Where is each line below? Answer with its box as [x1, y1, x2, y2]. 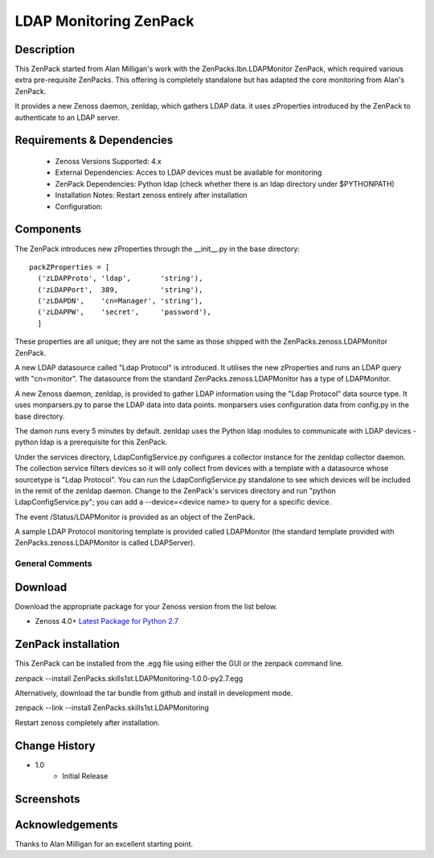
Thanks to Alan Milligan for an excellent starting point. [14, 839, 194, 849]
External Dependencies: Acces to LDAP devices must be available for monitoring [55, 167, 322, 177]
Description [14, 43, 76, 56]
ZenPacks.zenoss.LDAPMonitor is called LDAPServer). [14, 538, 196, 547]
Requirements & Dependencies [14, 134, 174, 147]
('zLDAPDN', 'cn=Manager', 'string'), [37, 296, 203, 306]
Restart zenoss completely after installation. [14, 717, 160, 728]
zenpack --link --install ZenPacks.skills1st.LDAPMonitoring [14, 703, 209, 712]
